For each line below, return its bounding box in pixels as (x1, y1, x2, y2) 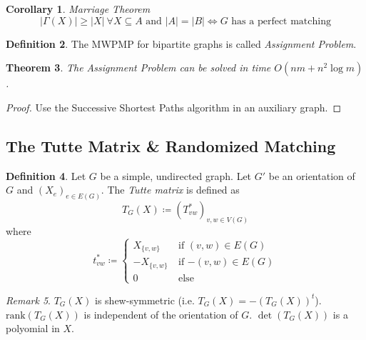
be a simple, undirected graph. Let (100, 168, 252, 183)
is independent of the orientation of (83, 306, 238, 321)
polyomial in (6, 321, 60, 336)
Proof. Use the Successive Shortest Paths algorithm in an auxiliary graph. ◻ (6, 99, 342, 114)
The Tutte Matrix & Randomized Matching (6, 134, 336, 156)
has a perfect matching (231, 16, 331, 26)
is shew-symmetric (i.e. (95, 292, 195, 307)
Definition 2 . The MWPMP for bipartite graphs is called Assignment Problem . (6, 36, 357, 51)
